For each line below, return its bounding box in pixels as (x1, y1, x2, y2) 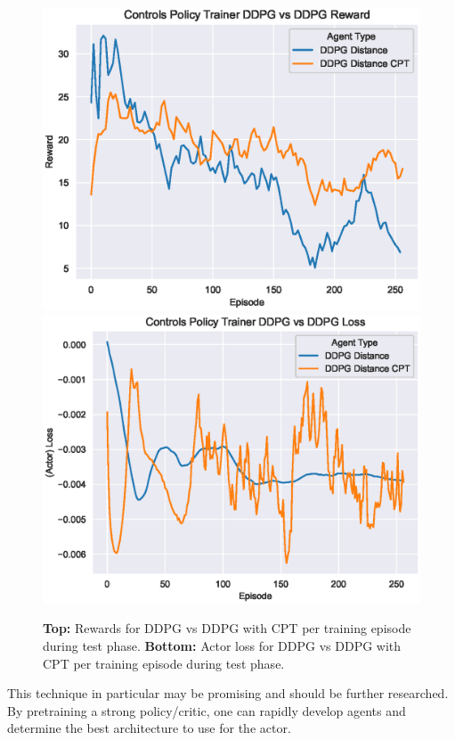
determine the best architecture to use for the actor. (7, 719, 291, 737)
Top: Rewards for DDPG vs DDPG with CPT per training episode (43, 619, 411, 637)
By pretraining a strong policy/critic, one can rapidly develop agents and (7, 701, 406, 719)
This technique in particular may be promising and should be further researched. (7, 684, 449, 703)
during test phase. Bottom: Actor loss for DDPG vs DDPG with (43, 636, 402, 654)
